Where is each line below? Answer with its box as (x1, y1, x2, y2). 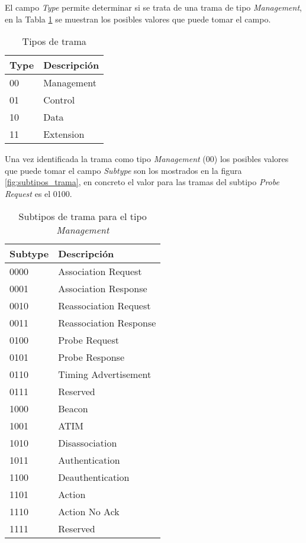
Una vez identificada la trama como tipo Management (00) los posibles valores (5, 153, 289, 165)
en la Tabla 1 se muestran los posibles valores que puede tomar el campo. (5, 12, 271, 25)
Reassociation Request (58, 298, 151, 312)
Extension (43, 127, 85, 141)
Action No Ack (58, 504, 120, 518)
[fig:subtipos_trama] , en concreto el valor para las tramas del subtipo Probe (5, 176, 279, 188)
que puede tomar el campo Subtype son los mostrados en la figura (5, 164, 242, 176)
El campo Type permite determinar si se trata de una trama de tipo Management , (5, 1, 302, 13)
